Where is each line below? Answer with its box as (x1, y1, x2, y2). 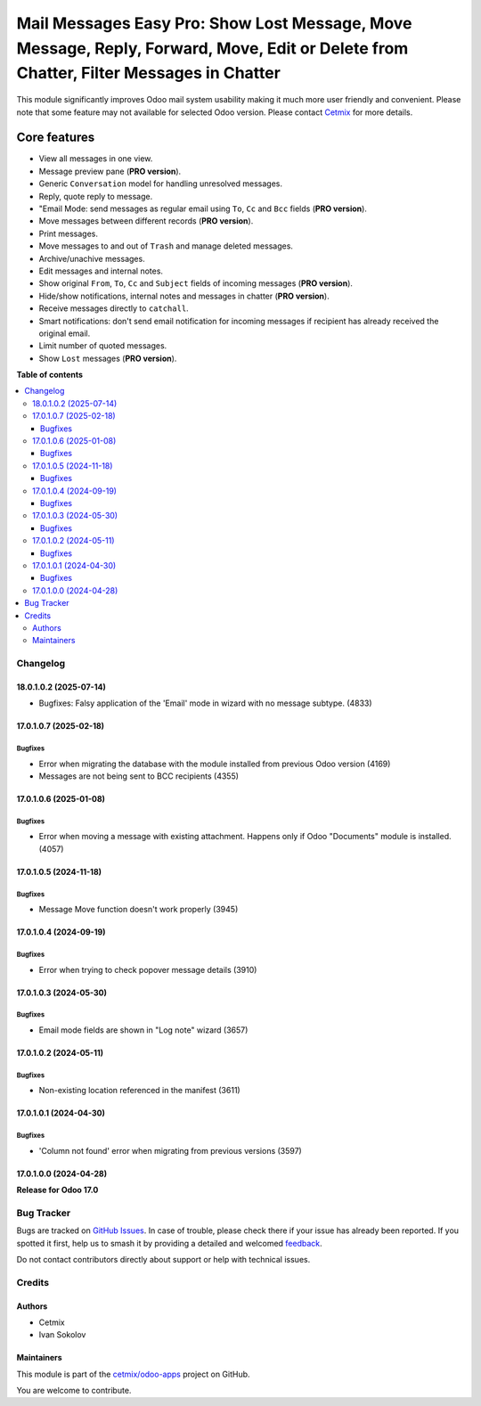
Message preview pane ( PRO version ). (38, 166, 182, 176)
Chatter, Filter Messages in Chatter (16, 63, 281, 84)
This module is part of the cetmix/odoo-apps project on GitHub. (16, 1369, 250, 1379)
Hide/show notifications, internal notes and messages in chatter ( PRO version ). (38, 290, 330, 301)
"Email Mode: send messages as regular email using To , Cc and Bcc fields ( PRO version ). (38, 203, 367, 214)
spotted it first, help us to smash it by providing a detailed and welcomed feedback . (16, 1238, 322, 1248)
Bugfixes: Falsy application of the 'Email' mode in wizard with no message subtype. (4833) (38, 698, 373, 708)
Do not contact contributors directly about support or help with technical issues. (16, 1254, 311, 1264)
